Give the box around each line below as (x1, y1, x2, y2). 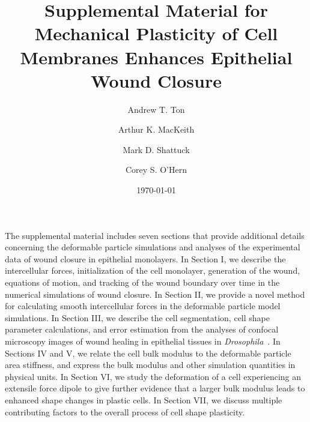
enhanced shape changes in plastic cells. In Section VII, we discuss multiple (5, 393, 282, 406)
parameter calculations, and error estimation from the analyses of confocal (5, 323, 279, 336)
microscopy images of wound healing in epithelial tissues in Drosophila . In (5, 335, 281, 347)
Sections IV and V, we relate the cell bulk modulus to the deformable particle (5, 346, 291, 359)
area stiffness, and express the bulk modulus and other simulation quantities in (5, 358, 296, 371)
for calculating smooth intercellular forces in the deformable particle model (5, 300, 281, 312)
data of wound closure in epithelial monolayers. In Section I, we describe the (5, 252, 286, 265)
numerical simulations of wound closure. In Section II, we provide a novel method (5, 288, 305, 300)
